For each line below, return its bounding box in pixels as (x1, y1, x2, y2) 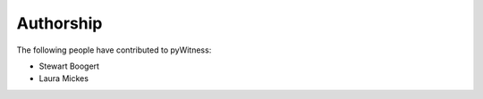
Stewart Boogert (38, 61, 100, 71)
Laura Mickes (38, 73, 89, 84)
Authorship (16, 13, 103, 33)
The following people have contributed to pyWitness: (16, 45, 212, 55)
